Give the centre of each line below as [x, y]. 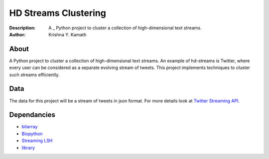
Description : [22, 28]
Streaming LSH [37, 141]
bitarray [30, 127]
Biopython [32, 134]
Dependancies [32, 115]
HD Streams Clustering [58, 13]
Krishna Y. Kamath [67, 34]
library [28, 148]
